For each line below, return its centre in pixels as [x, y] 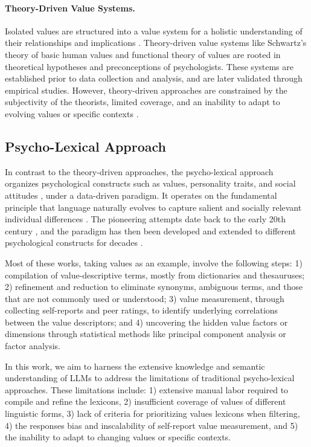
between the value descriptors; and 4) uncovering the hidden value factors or [146, 322]
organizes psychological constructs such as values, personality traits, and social [150, 183]
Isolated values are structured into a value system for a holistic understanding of [154, 31]
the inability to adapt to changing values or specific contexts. [118, 437]
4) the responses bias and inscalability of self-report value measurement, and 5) [152, 425]
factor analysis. [33, 346]
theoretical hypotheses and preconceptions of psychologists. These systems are [149, 66]
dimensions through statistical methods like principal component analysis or [146, 334]
